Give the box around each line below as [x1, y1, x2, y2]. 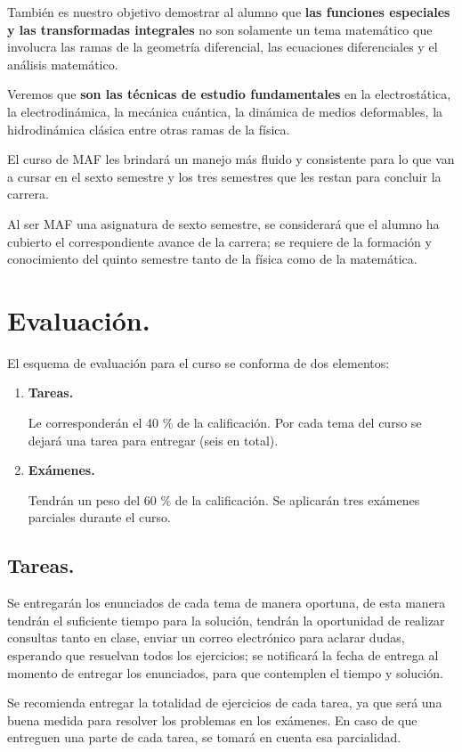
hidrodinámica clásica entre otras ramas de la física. [7, 119, 290, 138]
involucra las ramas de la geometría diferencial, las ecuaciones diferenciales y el [7, 37, 438, 56]
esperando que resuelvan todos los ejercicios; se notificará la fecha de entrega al [7, 645, 439, 664]
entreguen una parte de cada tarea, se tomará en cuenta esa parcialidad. [7, 728, 401, 747]
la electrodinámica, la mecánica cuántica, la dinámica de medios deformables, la [7, 102, 443, 120]
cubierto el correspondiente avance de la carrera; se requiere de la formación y [7, 232, 432, 250]
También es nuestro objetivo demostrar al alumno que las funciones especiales [7, 3, 450, 20]
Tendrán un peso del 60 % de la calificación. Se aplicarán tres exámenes [28, 490, 420, 509]
